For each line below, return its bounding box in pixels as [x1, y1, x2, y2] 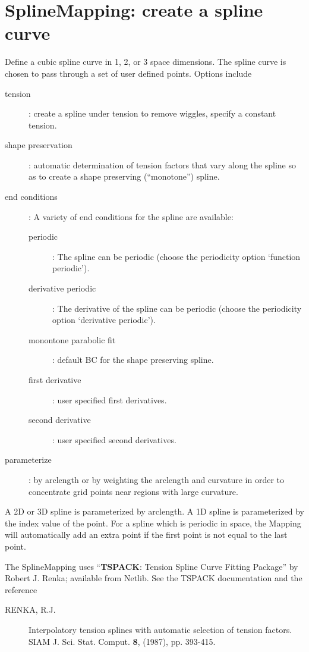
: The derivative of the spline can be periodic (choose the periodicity [52, 302, 302, 314]
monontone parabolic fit [29, 333, 116, 346]
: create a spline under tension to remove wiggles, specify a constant [29, 107, 276, 120]
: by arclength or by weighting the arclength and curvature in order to [29, 473, 285, 485]
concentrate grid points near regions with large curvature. [29, 485, 238, 497]
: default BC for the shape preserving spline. [52, 353, 214, 366]
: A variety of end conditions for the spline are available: [29, 210, 234, 222]
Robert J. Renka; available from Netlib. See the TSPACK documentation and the [5, 572, 302, 584]
